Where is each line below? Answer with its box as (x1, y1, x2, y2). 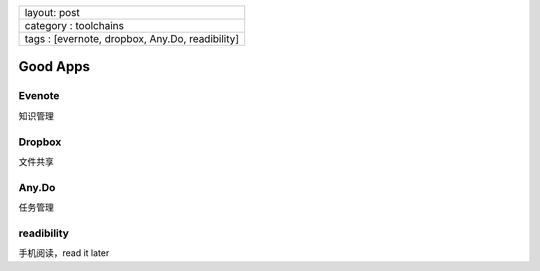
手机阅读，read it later (18, 247, 110, 259)
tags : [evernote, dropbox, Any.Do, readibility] (24, 32, 240, 45)
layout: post (24, 6, 80, 19)
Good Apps (18, 58, 90, 75)
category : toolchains (24, 19, 125, 32)
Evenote (18, 89, 60, 103)
